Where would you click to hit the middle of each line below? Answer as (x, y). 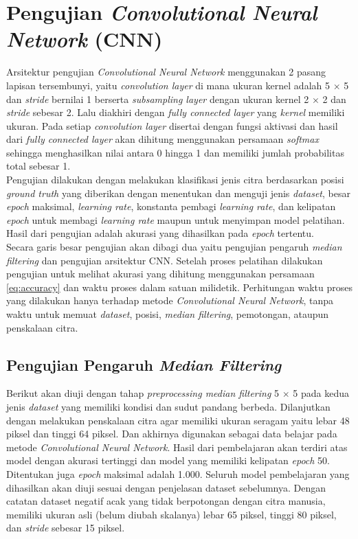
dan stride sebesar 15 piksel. (66, 528)
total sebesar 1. (38, 166)
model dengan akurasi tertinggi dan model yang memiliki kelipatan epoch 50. (168, 460)
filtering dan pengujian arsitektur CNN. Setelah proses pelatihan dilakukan (165, 260)
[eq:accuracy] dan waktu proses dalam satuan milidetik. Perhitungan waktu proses (179, 287)
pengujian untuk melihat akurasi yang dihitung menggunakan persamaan (160, 274)
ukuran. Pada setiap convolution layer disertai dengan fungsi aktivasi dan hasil (172, 125)
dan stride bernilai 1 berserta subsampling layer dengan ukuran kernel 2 (158, 99)
